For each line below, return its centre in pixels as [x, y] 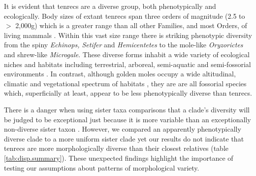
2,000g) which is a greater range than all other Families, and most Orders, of [131, 25]
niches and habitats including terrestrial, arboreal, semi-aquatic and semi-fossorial [128, 64]
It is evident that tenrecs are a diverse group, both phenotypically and [110, 6]
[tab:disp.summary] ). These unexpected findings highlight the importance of [119, 158]
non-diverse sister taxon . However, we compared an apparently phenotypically [123, 129]
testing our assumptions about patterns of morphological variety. [102, 167]
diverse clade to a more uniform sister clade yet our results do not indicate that [124, 138]
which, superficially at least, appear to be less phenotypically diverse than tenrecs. [128, 93]
